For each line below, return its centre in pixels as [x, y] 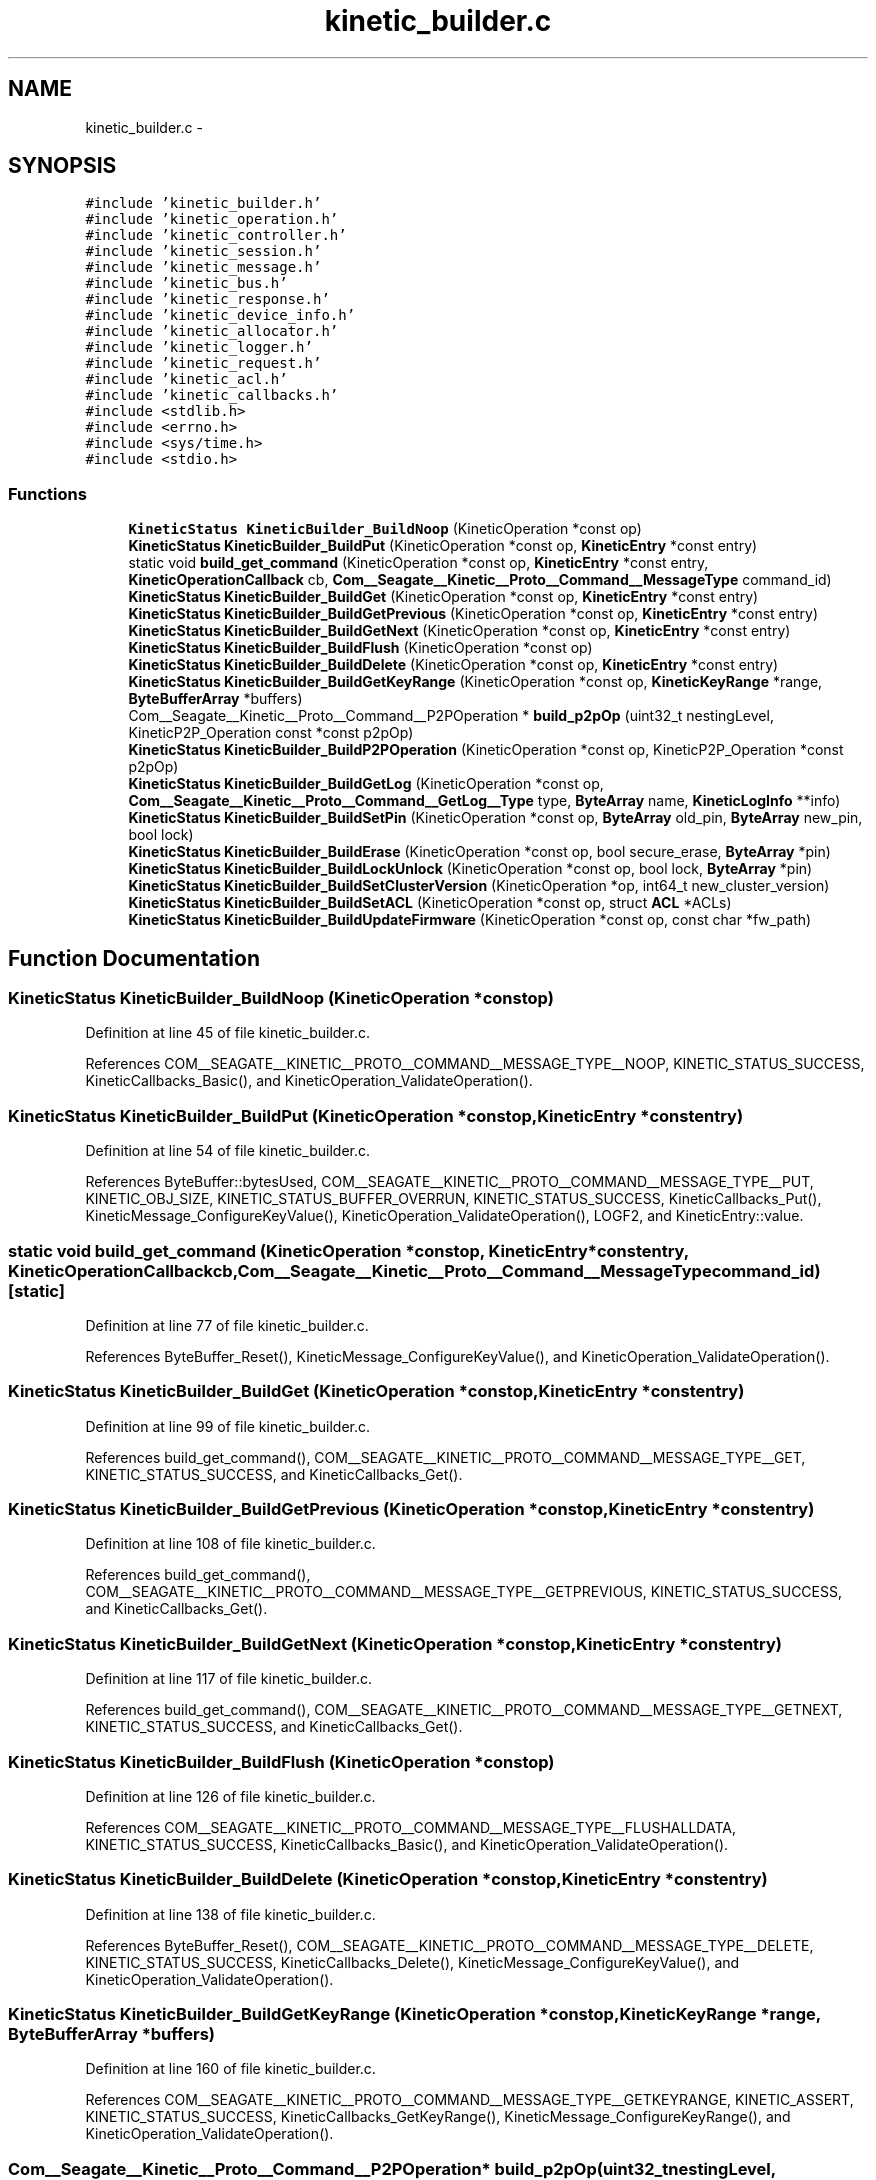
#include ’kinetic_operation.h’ [212, 219]
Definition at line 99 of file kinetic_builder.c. [228, 1426]
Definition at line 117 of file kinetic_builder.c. [228, 1679]
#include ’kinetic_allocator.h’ [212, 331]
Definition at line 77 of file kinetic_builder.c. [227, 1325]
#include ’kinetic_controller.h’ [216, 235]
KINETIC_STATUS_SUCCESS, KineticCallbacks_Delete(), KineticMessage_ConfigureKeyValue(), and [412, 1962]
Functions [47, 493]
